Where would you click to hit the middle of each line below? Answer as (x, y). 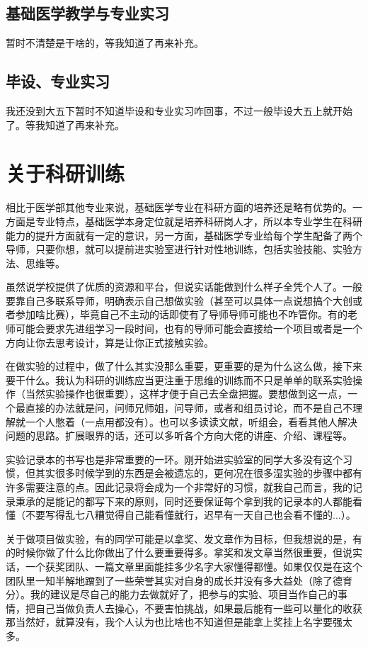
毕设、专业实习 (58, 81)
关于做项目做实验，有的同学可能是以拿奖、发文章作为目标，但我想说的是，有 (184, 538)
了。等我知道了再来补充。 (65, 124)
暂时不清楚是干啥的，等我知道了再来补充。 (105, 43)
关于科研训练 (65, 173)
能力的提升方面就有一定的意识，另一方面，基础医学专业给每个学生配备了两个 (184, 235)
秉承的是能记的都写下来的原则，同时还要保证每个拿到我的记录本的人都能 (184, 501)
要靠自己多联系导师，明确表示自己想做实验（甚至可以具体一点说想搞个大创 (179, 300)
